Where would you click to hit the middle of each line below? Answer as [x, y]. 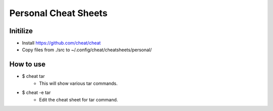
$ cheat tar [33, 76]
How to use [27, 65]
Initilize [21, 31]
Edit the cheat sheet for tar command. [79, 99]
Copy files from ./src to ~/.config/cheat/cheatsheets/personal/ [87, 50]
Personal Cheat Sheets [58, 13]
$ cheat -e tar [36, 92]
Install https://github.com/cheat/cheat [61, 43]
